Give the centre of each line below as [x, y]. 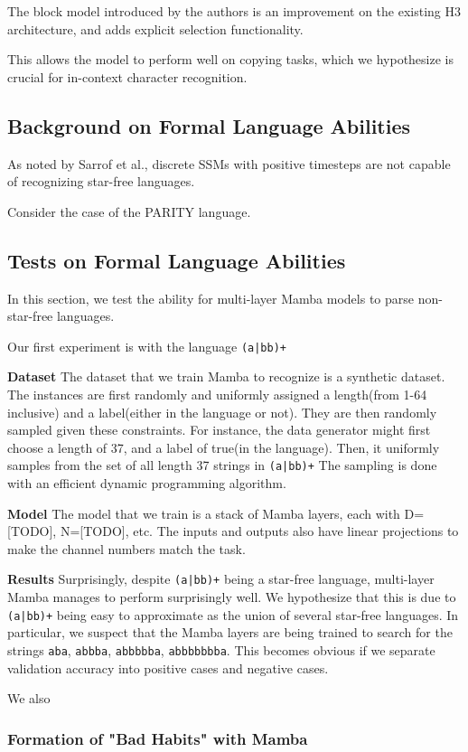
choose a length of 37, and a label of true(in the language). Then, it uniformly [224, 447]
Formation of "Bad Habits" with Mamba [158, 738]
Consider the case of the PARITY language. [129, 211]
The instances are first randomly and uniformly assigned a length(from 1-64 [217, 394]
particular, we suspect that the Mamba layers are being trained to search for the [230, 632]
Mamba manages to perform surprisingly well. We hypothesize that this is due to [232, 597]
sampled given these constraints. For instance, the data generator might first [219, 430]
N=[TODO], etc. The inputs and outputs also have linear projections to [259, 531]
